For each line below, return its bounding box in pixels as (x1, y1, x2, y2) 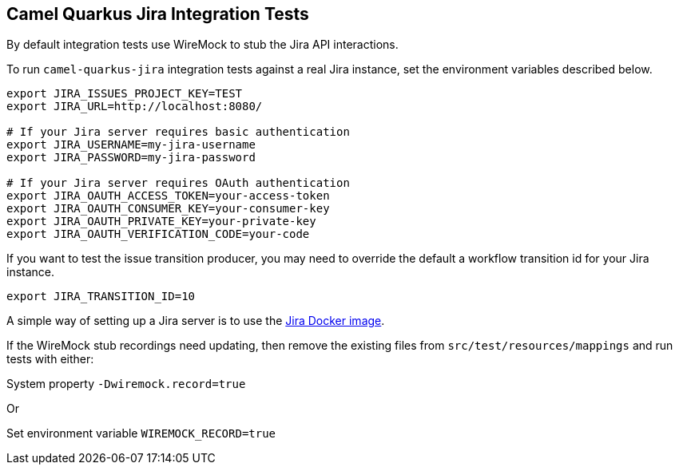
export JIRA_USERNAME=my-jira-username (6, 138, 256, 152)
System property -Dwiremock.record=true (6, 377, 246, 391)
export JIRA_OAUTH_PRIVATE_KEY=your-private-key (6, 215, 316, 228)
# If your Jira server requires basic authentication (6, 125, 350, 139)
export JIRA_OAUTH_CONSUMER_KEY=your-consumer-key (6, 202, 330, 216)
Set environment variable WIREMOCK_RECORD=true (6, 426, 276, 441)
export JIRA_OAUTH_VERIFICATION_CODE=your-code (6, 228, 310, 241)
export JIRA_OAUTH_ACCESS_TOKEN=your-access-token (6, 189, 330, 203)
